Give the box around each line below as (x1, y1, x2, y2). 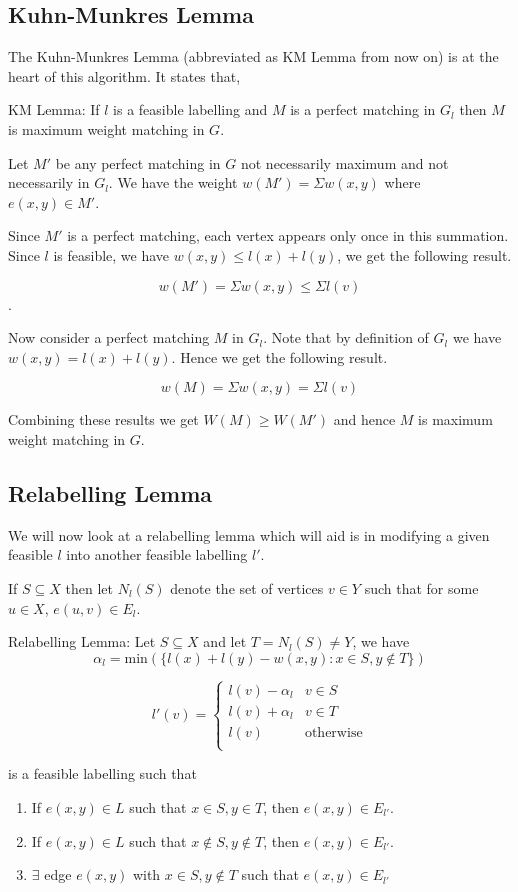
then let (65, 577, 113, 598)
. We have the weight (108, 172, 238, 193)
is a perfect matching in (290, 99, 436, 120)
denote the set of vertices (170, 577, 324, 598)
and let (203, 631, 247, 652)
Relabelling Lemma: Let (8, 631, 156, 652)
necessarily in (8, 172, 90, 193)
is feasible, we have (53, 244, 170, 265)
